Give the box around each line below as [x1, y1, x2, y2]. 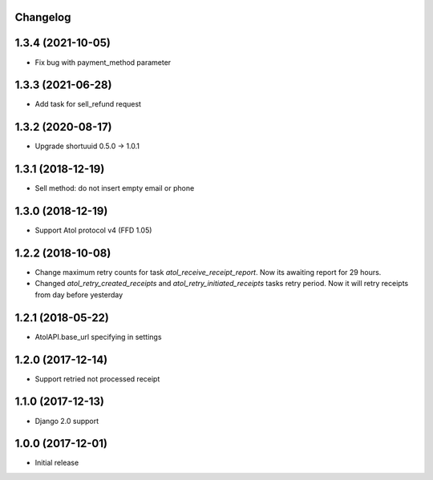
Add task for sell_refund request [34, 99, 142, 109]
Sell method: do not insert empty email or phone [34, 184, 195, 193]
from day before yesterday [34, 289, 123, 300]
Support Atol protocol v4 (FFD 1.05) [34, 225, 152, 236]
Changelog [14, 10, 71, 24]
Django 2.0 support [34, 416, 99, 426]
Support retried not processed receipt [34, 373, 160, 384]
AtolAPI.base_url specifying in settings [34, 332, 162, 341]
